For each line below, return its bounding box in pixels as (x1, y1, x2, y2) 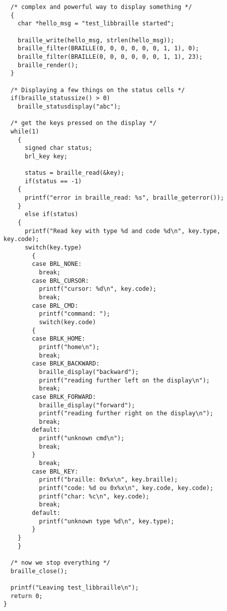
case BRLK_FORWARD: (32, 393, 96, 400)
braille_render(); (17, 61, 78, 69)
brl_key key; (24, 152, 68, 160)
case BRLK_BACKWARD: (32, 360, 100, 367)
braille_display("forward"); (39, 401, 135, 409)
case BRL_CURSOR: (32, 277, 89, 284)
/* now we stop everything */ (10, 559, 110, 566)
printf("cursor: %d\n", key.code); (39, 285, 156, 293)
